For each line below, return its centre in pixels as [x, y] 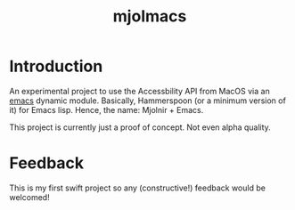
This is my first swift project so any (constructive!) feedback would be [137, 188]
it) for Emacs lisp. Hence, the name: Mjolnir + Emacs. [107, 109]
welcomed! [30, 197]
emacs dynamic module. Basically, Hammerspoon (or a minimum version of [148, 101]
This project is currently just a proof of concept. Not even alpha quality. [140, 127]
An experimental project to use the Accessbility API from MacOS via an [139, 91]
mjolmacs [150, 16]
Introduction [56, 66]
